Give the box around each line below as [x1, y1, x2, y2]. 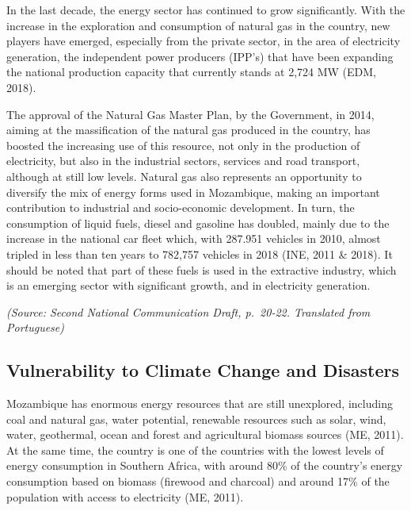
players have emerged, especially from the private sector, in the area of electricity [6, 33, 401, 49]
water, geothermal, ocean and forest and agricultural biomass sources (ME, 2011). [6, 426, 404, 443]
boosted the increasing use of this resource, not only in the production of [6, 136, 360, 153]
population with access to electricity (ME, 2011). [6, 488, 244, 505]
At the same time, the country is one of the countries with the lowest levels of [6, 441, 384, 458]
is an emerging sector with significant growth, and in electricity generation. [6, 277, 371, 294]
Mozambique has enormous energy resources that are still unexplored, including [6, 395, 393, 412]
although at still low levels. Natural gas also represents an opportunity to [6, 167, 362, 184]
